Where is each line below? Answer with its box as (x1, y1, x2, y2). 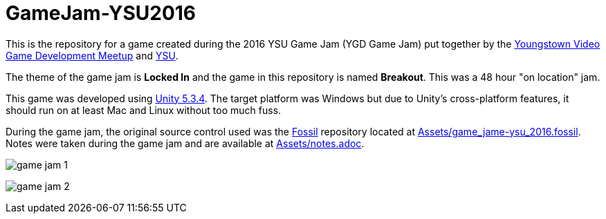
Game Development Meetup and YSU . (6, 49, 178, 61)
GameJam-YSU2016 (6, 1, 196, 25)
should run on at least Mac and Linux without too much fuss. (6, 104, 282, 116)
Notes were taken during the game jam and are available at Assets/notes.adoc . (6, 137, 365, 149)
